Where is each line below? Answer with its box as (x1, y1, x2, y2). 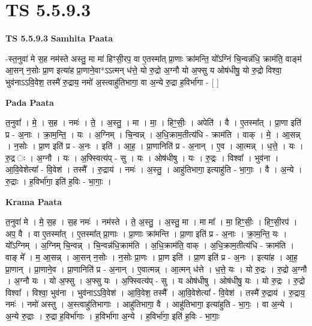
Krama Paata (5, 195, 62, 208)
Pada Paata (5, 96, 54, 108)
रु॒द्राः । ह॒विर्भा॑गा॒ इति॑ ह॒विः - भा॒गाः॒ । (5, 175, 112, 188)
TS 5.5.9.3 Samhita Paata (5, 32, 113, 45)
